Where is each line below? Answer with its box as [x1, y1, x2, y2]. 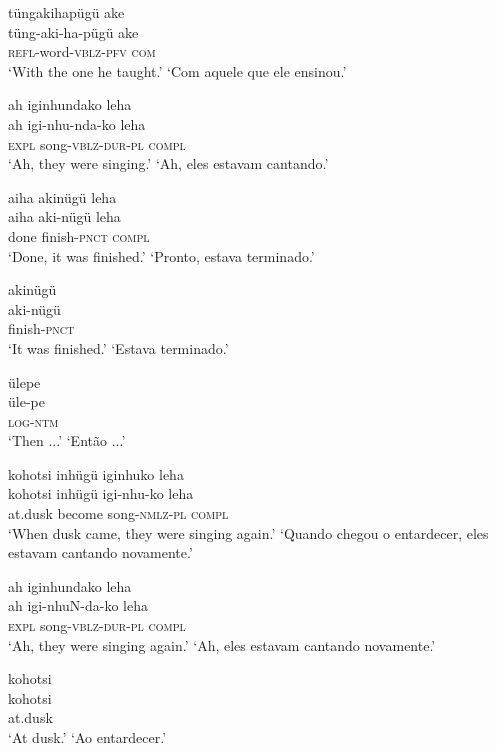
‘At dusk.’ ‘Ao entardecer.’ [8, 727, 167, 747]
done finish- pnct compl [8, 225, 150, 246]
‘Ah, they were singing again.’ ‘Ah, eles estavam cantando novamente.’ [8, 634, 436, 655]
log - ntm [8, 410, 59, 431]
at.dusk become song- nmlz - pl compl [8, 503, 229, 524]
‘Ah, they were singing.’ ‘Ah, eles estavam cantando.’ [8, 153, 329, 174]
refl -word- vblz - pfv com [8, 41, 156, 62]
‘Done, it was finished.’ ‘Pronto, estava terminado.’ [8, 245, 315, 266]
